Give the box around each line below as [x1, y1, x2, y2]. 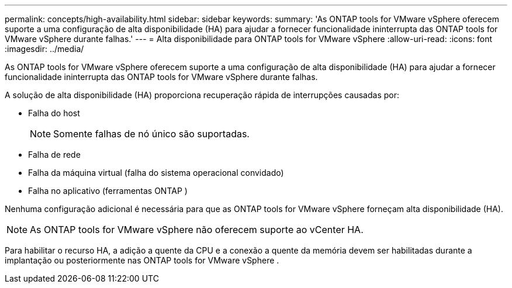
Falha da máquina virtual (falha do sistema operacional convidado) [28, 168, 284, 178]
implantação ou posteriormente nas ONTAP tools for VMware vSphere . [5, 255, 279, 265]
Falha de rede [28, 150, 81, 159]
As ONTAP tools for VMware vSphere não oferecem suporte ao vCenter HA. [30, 224, 364, 235]
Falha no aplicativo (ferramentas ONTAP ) [28, 186, 188, 196]
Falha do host [28, 108, 80, 118]
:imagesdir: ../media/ [5, 44, 84, 54]
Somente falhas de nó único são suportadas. [53, 128, 250, 140]
